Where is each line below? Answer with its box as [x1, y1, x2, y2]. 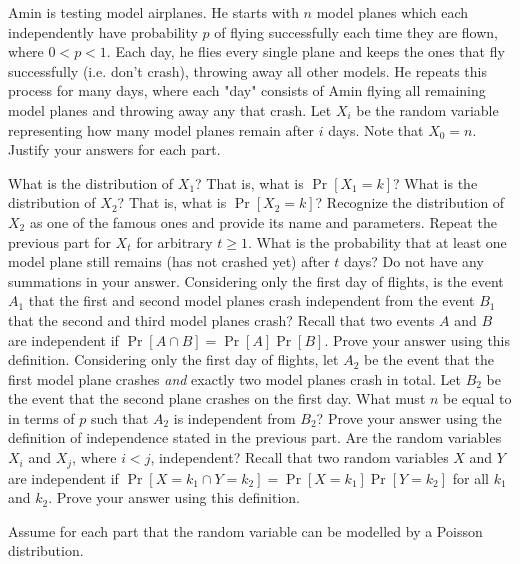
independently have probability [8, 21, 198, 42]
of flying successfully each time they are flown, [214, 21, 498, 42]
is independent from [173, 407, 296, 428]
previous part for [8, 231, 111, 252]
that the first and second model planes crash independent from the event [28, 290, 475, 311]
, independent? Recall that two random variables [150, 447, 449, 468]
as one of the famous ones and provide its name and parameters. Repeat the [29, 211, 497, 232]
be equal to [443, 388, 512, 409]
